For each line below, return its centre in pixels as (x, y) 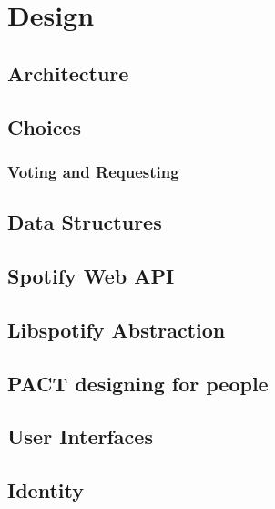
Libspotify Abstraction (117, 329)
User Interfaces (80, 436)
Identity (46, 490)
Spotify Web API (91, 275)
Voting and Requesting (93, 171)
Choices (44, 126)
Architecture (68, 73)
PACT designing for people (138, 383)
